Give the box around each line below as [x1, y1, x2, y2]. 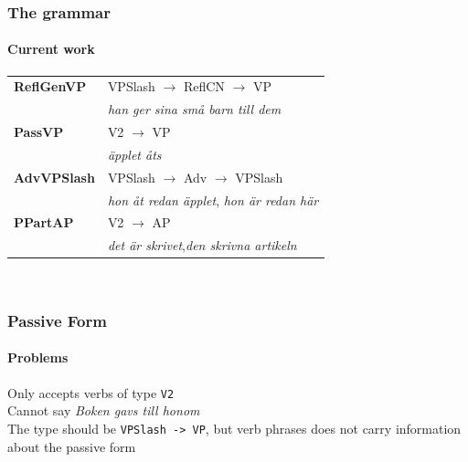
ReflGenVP [14, 77, 87, 96]
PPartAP [14, 213, 74, 232]
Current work [7, 39, 95, 58]
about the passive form [7, 436, 136, 456]
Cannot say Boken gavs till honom [7, 401, 200, 420]
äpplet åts [107, 144, 162, 163]
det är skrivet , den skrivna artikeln [107, 236, 297, 255]
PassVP [14, 122, 64, 142]
